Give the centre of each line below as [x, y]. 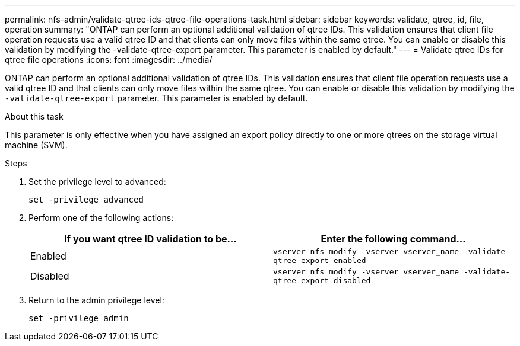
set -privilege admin [79, 318]
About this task [34, 116]
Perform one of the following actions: [101, 218]
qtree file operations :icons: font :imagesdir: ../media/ [109, 60]
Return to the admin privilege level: [96, 300]
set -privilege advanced [86, 200]
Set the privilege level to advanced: [97, 182]
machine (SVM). [36, 145]
